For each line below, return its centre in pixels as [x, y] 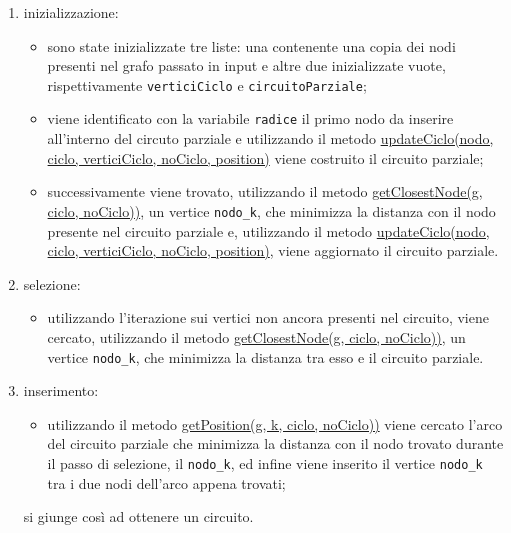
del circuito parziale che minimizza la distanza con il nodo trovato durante [275, 443]
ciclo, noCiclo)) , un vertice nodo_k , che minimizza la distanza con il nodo [271, 210]
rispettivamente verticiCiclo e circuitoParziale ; [207, 84]
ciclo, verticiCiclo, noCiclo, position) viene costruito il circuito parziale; [265, 157]
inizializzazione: [71, 12]
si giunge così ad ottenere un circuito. [138, 516]
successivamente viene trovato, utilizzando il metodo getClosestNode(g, [265, 191]
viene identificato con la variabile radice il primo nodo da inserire [250, 118]
